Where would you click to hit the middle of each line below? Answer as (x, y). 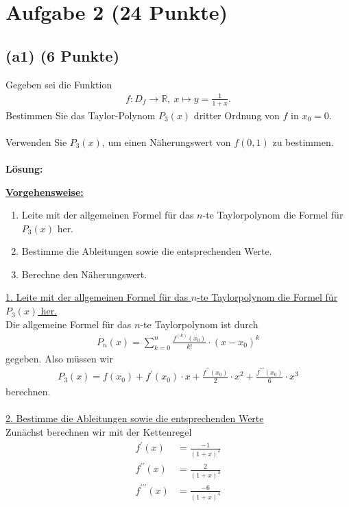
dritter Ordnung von (237, 115)
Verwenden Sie (36, 141)
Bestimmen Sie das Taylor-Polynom (81, 115)
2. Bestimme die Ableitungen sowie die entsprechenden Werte (135, 418)
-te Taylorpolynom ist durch (199, 324)
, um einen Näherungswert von (166, 141)
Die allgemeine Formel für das (69, 324)
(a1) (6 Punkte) (63, 55)
